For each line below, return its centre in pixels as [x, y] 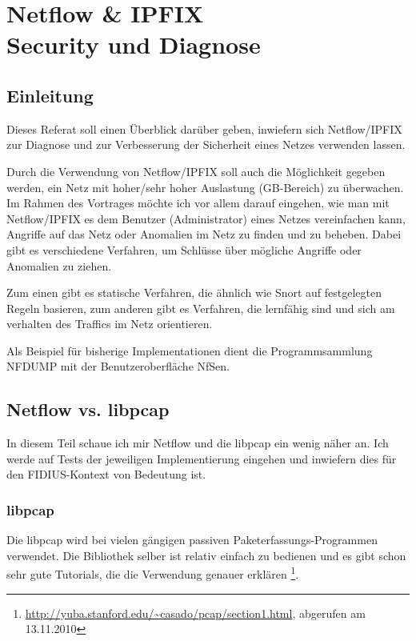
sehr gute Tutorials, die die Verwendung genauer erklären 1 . [153, 573]
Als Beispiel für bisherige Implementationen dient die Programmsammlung [190, 350]
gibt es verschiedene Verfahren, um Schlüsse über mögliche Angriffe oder [184, 249]
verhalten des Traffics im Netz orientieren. [110, 324]
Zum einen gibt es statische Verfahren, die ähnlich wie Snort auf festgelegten [194, 292]
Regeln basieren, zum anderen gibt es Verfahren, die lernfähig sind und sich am [201, 308]
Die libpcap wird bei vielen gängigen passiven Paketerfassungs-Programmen [192, 540]
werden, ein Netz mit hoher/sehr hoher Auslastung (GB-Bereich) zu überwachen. [205, 187]
